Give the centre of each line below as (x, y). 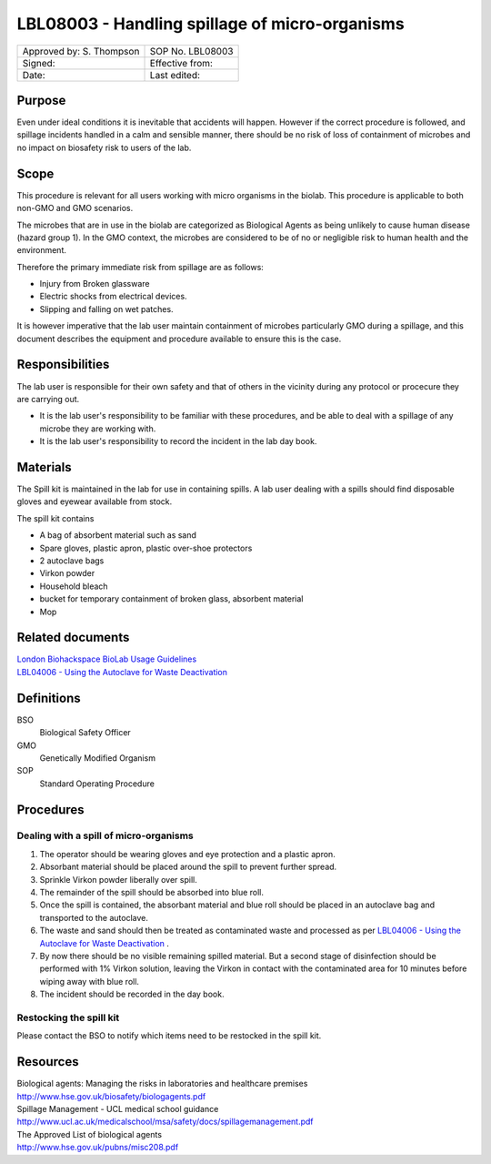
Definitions (49, 698)
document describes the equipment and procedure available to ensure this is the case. (179, 339)
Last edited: (175, 75)
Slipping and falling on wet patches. (106, 309)
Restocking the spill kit (68, 1017)
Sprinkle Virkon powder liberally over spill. (118, 879)
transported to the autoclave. (94, 917)
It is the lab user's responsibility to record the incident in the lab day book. (178, 441)
